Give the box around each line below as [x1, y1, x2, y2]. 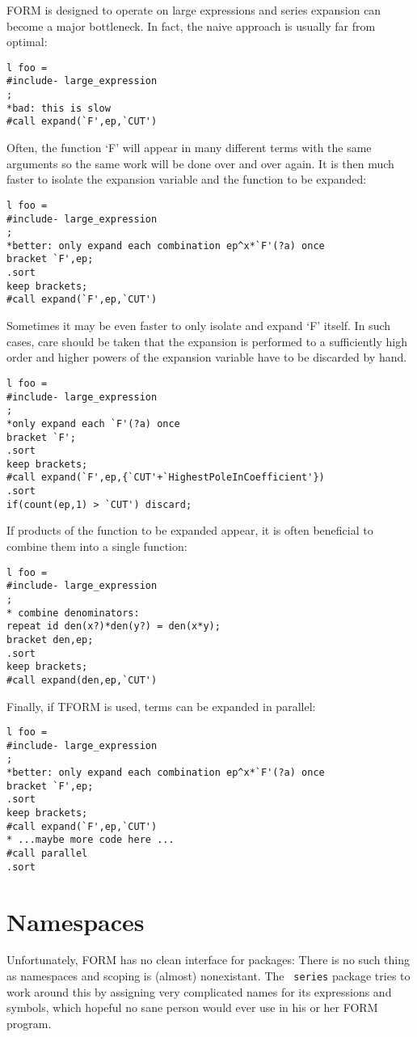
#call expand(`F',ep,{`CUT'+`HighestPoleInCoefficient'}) [6, 472, 325, 484]
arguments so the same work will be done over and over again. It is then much [6, 154, 394, 171]
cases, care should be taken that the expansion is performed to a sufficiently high [6, 332, 408, 349]
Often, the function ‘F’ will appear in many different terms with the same [6, 139, 372, 156]
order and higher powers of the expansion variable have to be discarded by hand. [6, 349, 407, 366]
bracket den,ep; [6, 633, 94, 645]
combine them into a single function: [6, 538, 187, 555]
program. [6, 1014, 52, 1031]
